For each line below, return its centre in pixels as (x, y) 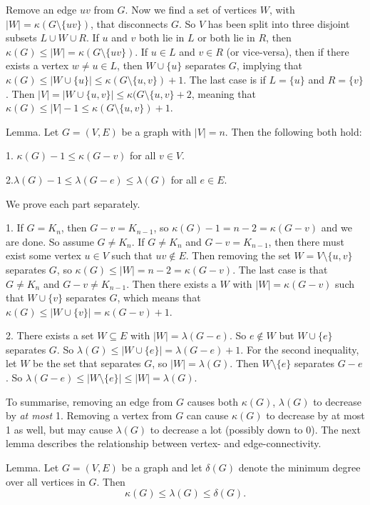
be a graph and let (162, 467)
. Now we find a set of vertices (191, 9)
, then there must (306, 241)
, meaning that (223, 93)
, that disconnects (129, 23)
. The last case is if (225, 79)
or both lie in (226, 37)
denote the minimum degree (299, 467)
